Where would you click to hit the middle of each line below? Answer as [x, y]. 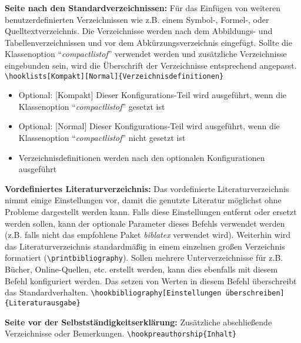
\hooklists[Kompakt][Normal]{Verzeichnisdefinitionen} [114, 76]
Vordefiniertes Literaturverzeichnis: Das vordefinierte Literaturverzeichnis [147, 188]
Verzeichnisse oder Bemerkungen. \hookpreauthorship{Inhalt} [121, 333]
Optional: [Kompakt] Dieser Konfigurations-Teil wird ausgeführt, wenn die [153, 95]
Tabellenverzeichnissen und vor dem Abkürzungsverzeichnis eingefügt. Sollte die [148, 42]
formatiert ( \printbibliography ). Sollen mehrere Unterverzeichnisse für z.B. [144, 258]
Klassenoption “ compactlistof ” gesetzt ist [92, 106]
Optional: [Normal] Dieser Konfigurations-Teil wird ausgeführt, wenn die [149, 126]
